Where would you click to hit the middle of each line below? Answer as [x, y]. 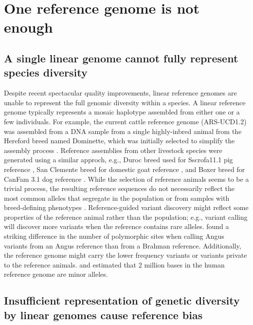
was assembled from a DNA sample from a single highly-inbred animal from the [123, 131]
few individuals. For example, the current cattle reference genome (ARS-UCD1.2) [125, 121]
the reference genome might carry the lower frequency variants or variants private [126, 255]
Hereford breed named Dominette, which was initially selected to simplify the [119, 141]
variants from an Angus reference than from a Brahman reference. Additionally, [123, 245]
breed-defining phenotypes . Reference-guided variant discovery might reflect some [126, 207]
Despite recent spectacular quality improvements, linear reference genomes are [120, 93]
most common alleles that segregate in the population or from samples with [117, 198]
